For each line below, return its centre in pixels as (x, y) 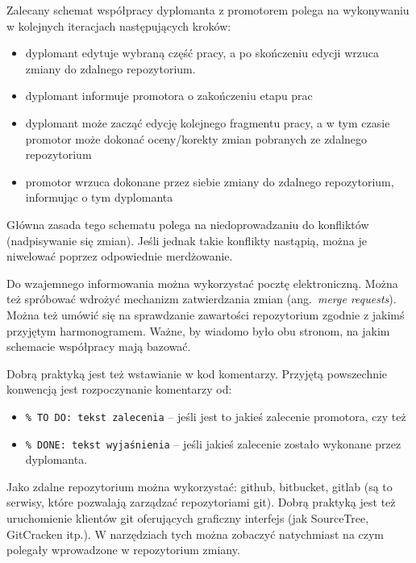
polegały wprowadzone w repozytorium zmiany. (123, 550)
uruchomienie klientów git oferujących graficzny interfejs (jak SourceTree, (188, 517)
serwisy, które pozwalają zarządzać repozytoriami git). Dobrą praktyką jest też (201, 502)
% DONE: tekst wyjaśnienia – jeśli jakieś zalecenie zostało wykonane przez (213, 443)
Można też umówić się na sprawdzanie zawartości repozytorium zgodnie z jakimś (206, 314)
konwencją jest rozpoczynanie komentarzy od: (119, 389)
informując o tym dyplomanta (99, 197)
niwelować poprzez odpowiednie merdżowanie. (120, 256)
